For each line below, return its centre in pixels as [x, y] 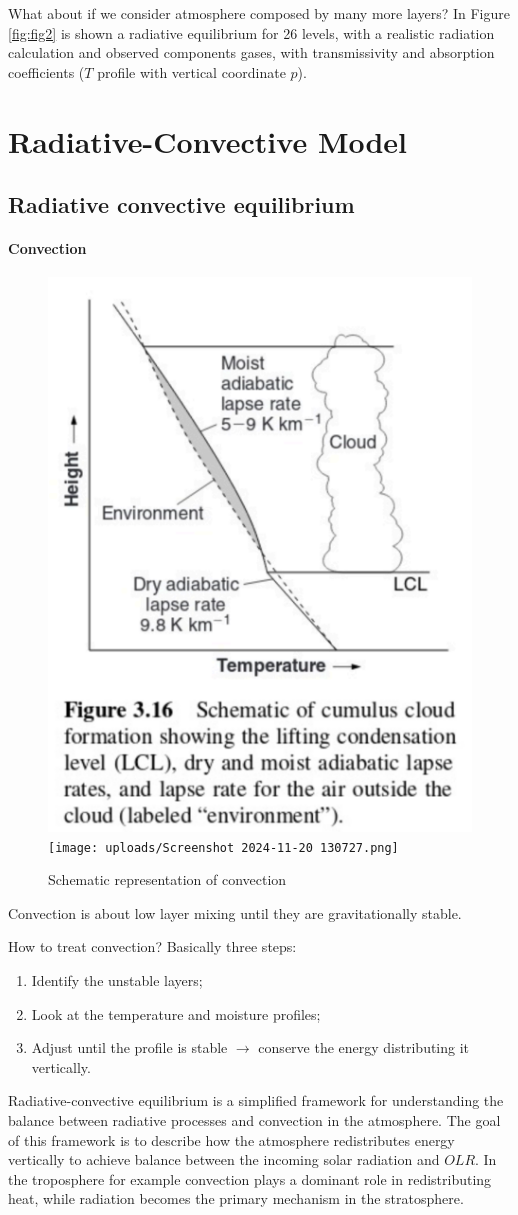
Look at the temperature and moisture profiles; [176, 1013]
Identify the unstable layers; [117, 979]
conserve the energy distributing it [364, 1047]
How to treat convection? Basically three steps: [152, 946]
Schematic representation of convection [167, 879]
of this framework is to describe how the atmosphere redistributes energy [231, 1139]
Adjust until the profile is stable [129, 1047]
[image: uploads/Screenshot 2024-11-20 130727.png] [223, 847]
